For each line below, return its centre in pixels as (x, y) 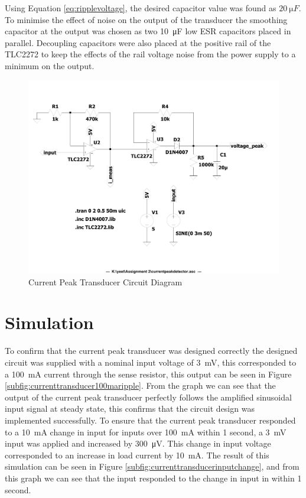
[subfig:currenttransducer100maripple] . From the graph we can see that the (140, 385)
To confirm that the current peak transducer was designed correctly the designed (151, 351)
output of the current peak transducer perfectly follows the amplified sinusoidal (148, 397)
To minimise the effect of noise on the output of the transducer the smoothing (146, 19)
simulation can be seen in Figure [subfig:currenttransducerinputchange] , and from (152, 466)
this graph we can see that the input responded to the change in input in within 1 (153, 478)
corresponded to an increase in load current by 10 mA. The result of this (137, 455)
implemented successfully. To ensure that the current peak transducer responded (150, 420)
